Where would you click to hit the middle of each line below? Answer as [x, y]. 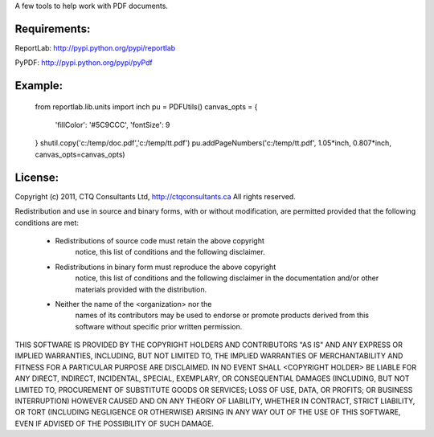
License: [37, 177]
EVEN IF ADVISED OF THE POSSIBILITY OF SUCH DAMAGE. [115, 423]
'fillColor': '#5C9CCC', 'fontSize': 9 [113, 125]
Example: [39, 86]
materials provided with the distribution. [141, 289]
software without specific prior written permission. [159, 326]
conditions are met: [47, 223]
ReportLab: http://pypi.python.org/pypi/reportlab [95, 47]
